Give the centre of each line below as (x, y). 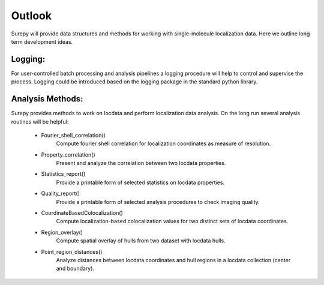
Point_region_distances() (72, 251)
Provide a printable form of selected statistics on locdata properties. (140, 182)
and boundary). (75, 268)
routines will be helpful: (40, 121)
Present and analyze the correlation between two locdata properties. (141, 163)
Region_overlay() (62, 232)
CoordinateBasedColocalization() (82, 213)
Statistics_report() (63, 174)
